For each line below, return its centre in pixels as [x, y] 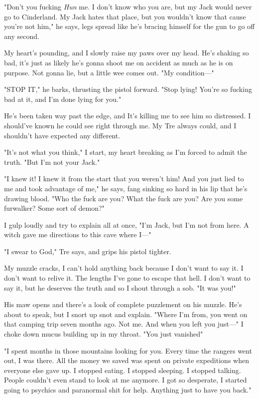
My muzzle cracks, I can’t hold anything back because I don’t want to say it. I [124, 268]
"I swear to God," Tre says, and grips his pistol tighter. [88, 251]
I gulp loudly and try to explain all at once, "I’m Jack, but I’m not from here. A [127, 224]
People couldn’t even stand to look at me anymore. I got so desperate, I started [126, 380]
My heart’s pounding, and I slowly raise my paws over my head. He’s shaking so [127, 53]
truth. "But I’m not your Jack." [52, 162]
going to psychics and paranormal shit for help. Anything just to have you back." [128, 390]
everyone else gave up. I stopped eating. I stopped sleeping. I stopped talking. [123, 370]
